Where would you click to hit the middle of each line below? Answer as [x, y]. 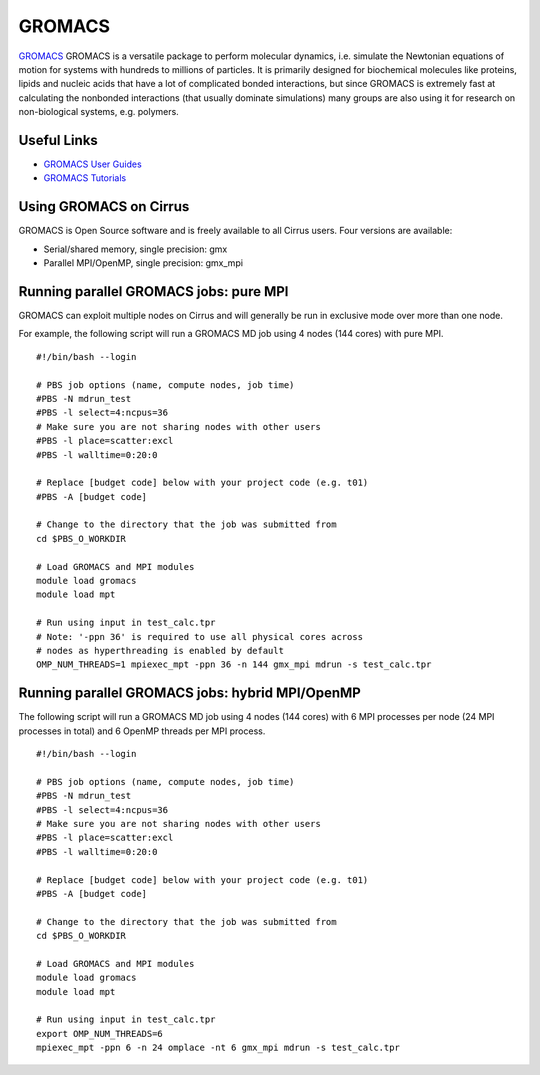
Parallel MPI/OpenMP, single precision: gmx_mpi [143, 263]
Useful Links [58, 140]
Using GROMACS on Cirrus [104, 206]
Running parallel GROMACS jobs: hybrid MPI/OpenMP [190, 693]
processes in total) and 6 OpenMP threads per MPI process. [142, 731]
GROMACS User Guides [92, 164]
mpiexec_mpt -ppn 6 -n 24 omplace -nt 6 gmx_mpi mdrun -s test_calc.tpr [218, 1048]
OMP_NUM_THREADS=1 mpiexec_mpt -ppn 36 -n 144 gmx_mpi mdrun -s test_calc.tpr [234, 664]
